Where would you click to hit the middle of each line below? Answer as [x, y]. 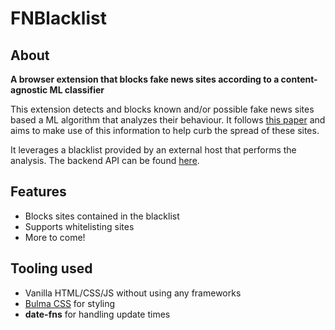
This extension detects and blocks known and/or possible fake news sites [162, 109]
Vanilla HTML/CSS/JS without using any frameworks [133, 293]
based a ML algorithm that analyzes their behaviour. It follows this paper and [168, 120]
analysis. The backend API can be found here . [105, 160]
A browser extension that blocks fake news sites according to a [145, 79]
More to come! [55, 237]
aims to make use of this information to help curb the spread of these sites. [165, 130]
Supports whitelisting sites [79, 226]
